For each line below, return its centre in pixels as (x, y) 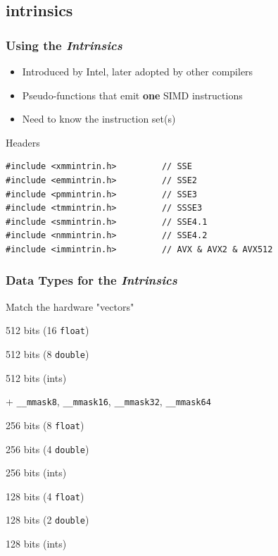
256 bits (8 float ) (45, 425)
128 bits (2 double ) (48, 520)
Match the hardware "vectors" (70, 306)
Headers (23, 142)
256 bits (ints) (36, 472)
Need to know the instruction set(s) (99, 119)
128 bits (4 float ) (45, 496)
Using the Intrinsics (64, 45)
